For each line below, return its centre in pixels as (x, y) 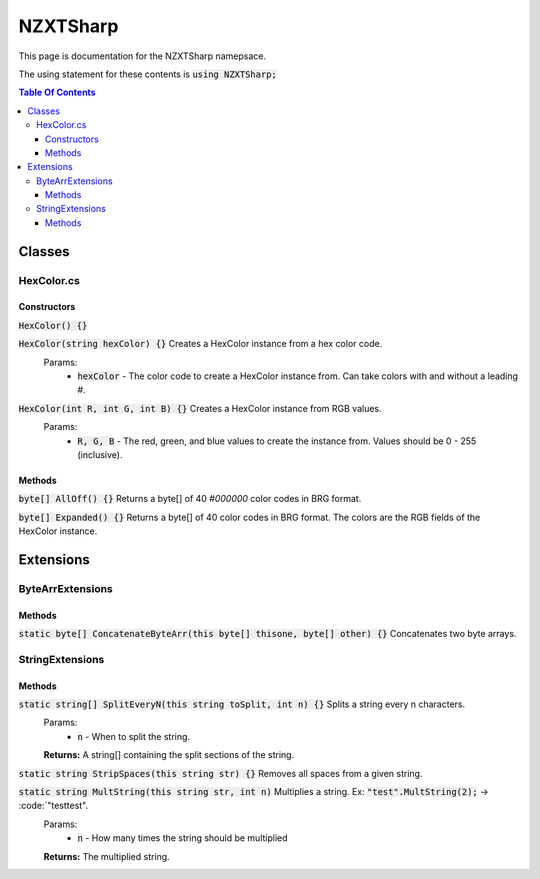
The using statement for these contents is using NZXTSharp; (147, 74)
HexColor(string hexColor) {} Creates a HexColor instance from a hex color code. (200, 344)
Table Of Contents (57, 92)
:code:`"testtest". (53, 806)
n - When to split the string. (133, 736)
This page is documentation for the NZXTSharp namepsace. (142, 56)
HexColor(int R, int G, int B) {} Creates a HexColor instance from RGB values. (200, 408)
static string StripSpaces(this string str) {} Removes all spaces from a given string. (220, 773)
